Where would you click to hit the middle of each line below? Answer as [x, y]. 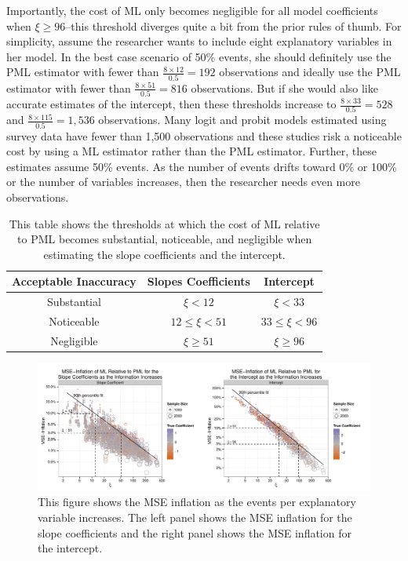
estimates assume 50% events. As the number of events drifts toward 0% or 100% [202, 166]
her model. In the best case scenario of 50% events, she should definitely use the [199, 56]
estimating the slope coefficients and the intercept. [164, 254]
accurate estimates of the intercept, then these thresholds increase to [171, 104]
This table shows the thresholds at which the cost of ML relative [164, 223]
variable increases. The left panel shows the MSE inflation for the [195, 517]
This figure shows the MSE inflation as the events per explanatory [197, 502]
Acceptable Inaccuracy [74, 281]
